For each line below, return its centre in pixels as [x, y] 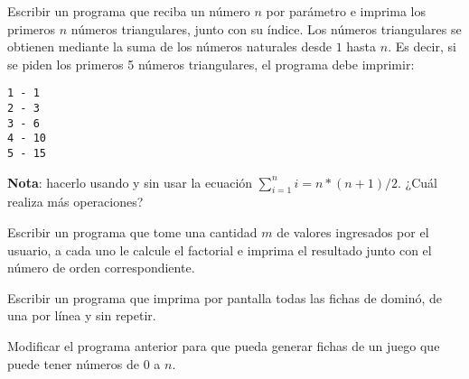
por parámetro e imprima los [346, 11]
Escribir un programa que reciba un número [129, 11]
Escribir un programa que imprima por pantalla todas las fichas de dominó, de [225, 297]
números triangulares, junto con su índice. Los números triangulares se [266, 28]
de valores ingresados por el [353, 232]
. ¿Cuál [417, 182]
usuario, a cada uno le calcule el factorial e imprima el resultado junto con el [220, 250]
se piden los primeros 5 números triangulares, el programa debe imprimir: [211, 64]
